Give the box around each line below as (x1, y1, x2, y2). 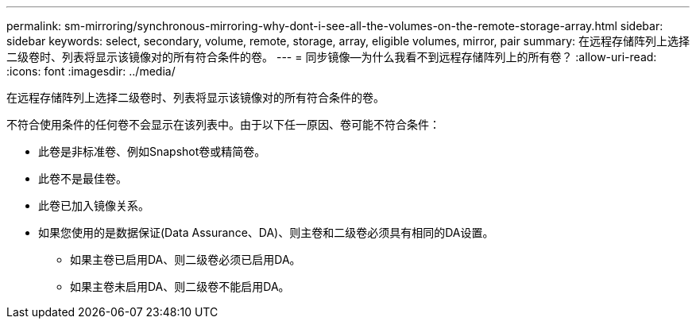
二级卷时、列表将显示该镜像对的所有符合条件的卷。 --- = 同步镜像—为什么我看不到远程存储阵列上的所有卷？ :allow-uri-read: (6, 50, 657, 64)
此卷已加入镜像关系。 (38, 199, 149, 212)
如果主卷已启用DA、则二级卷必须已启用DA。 (70, 253, 301, 266)
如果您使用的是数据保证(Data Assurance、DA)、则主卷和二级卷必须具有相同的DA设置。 (38, 226, 494, 239)
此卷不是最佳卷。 (38, 172, 127, 185)
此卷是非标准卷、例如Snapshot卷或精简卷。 (38, 145, 266, 158)
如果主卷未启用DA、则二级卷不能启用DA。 (70, 280, 290, 293)
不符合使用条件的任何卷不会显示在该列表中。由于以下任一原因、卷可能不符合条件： (6, 118, 440, 131)
